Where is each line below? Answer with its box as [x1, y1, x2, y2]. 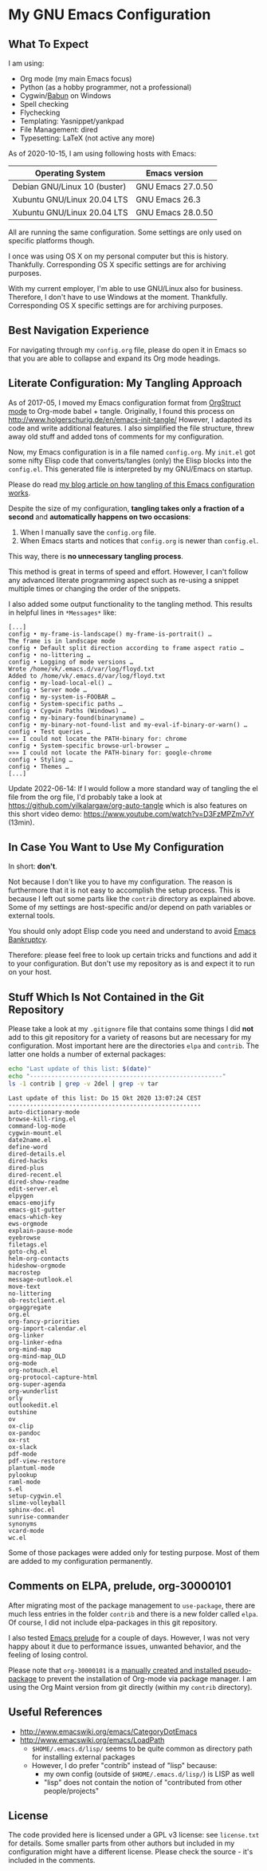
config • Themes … [8, 762, 69, 770]
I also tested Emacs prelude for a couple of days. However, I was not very [8, 1633, 250, 1642]
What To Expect [8, 37, 89, 51]
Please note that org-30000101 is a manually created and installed [8, 1665, 222, 1675]
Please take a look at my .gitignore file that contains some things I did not [8, 1024, 253, 1034]
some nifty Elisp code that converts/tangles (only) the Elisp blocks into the [8, 455, 253, 465]
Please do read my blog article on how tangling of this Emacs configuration [8, 479, 255, 489]
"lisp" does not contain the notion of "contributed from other [43, 1777, 242, 1787]
